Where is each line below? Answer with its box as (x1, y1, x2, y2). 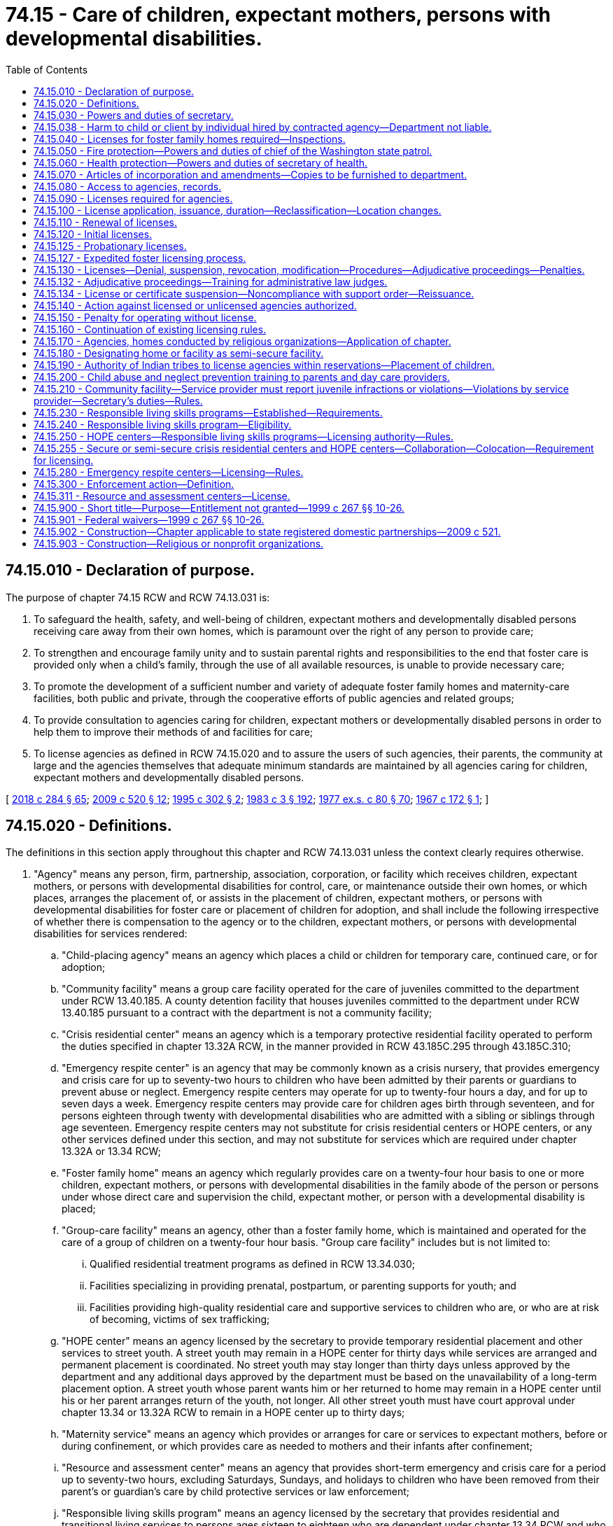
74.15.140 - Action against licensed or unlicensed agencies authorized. (34, 299, 357, 311)
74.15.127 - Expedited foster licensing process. (34, 251, 246, 264)
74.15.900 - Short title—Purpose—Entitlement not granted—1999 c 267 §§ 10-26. (34, 501, 404, 514)
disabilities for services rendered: (34, 927, 188, 940)
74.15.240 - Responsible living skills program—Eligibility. (34, 418, 292, 430)
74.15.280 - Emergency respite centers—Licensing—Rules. (34, 465, 304, 478)
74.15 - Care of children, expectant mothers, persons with (6, 3, 551, 27)
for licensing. (34, 454, 94, 466)
